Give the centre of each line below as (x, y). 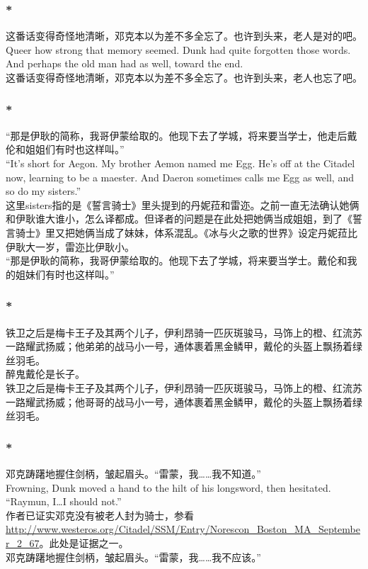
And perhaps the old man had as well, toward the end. (125, 63)
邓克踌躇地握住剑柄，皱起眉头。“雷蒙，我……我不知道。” (133, 473)
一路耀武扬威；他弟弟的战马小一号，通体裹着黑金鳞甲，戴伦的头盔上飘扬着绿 (184, 346)
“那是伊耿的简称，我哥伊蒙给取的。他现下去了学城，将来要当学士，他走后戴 (182, 135)
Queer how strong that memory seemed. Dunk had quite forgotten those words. (178, 49)
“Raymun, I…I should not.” (64, 501)
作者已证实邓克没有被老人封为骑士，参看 (100, 515)
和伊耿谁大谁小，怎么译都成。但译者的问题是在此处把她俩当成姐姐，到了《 (179, 219)
